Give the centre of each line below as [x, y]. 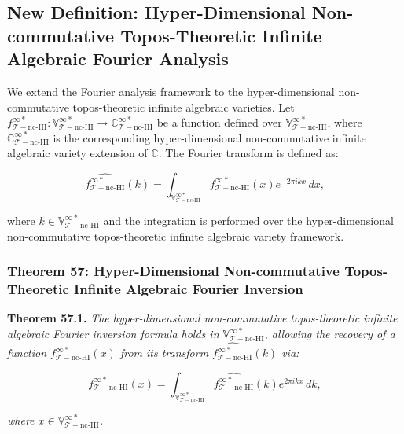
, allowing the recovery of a [330, 334]
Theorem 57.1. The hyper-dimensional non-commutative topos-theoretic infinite [202, 318]
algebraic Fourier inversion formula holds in [113, 334]
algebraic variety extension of [77, 153]
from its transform [164, 353]
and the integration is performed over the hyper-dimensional [248, 221]
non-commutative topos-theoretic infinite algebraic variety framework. [176, 235]
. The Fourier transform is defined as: [248, 153]
